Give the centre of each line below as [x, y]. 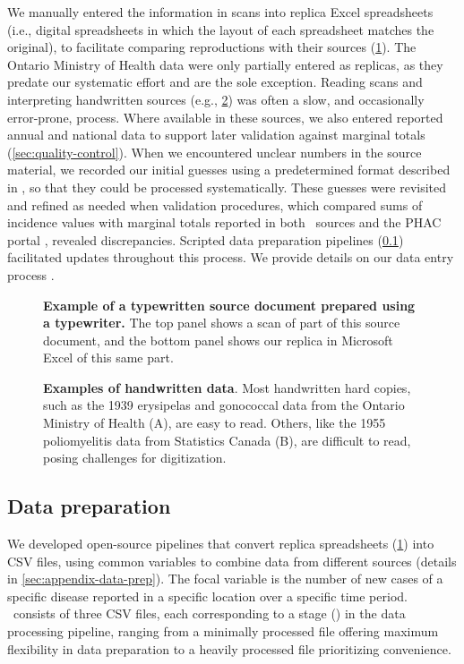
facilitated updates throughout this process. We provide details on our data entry [231, 257]
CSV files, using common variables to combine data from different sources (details [232, 561]
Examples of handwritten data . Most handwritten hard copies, [227, 387]
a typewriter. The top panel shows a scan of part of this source [222, 323]
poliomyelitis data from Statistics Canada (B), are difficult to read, [227, 440]
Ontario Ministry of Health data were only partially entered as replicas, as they [225, 64]
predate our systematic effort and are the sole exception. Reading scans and [215, 82]
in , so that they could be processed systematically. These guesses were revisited [227, 187]
